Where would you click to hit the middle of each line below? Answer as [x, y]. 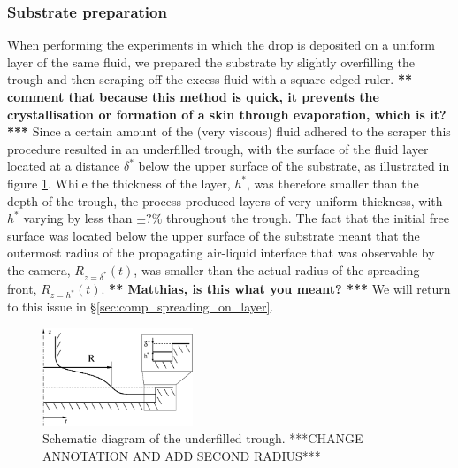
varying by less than [78, 218]
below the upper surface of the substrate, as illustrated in [294, 166]
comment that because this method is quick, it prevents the [193, 96]
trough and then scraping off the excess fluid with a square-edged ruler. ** [210, 79]
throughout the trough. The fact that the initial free [308, 218]
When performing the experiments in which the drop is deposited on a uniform [221, 45]
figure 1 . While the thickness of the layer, [119, 183]
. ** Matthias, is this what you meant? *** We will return [276, 288]
